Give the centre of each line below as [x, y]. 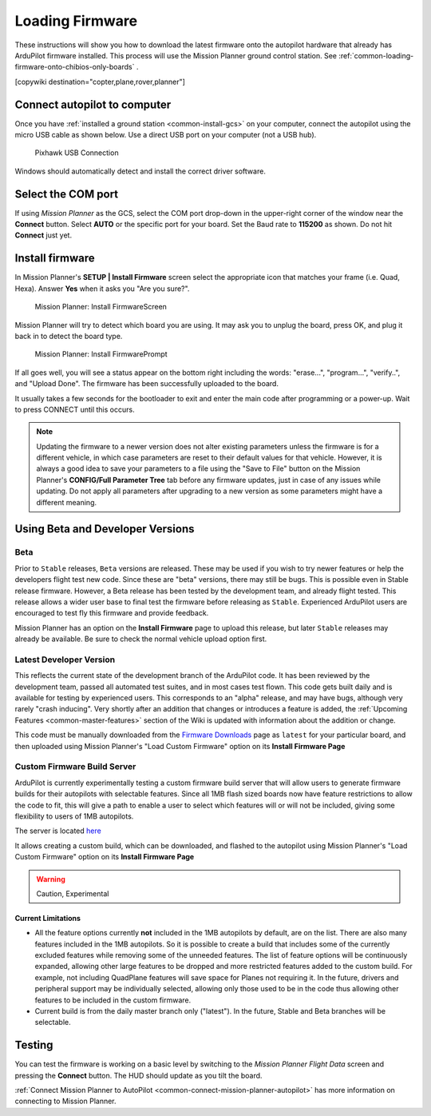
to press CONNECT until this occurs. [75, 409]
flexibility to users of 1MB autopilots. [74, 816]
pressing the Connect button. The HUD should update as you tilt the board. [138, 1075]
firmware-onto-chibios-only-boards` [75, 67]
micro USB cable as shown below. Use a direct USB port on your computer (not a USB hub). [166, 135]
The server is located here [58, 831]
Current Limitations [48, 918]
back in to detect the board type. [69, 336]
